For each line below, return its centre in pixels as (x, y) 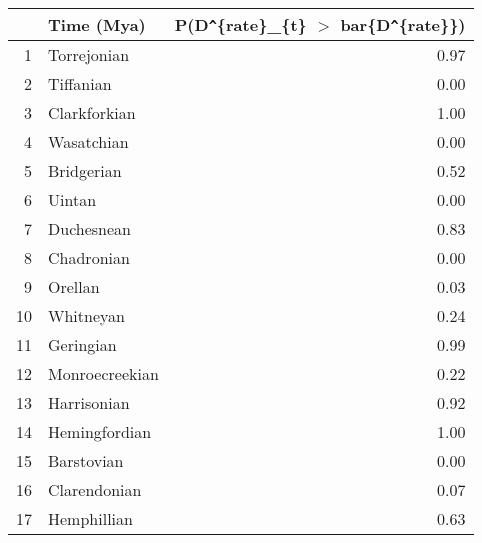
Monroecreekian (103, 373)
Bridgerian (85, 170)
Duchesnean (89, 228)
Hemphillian (90, 518)
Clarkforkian (92, 112)
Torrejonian (89, 54)
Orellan (74, 286)
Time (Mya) (97, 24)
